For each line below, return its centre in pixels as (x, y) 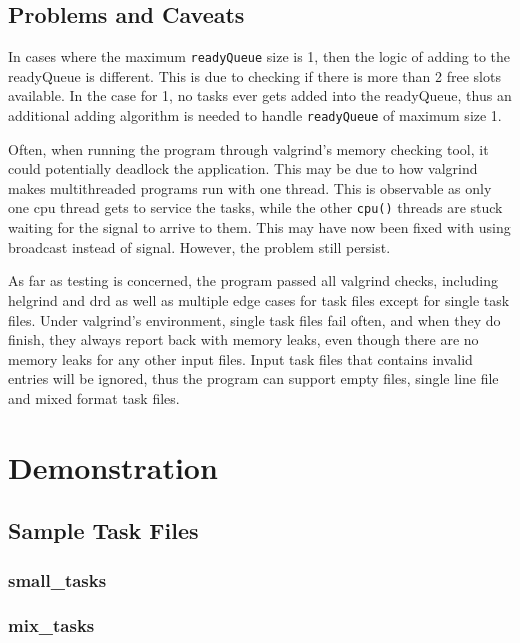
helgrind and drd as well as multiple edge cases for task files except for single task (259, 299)
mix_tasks (51, 625)
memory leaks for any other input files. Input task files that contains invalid (240, 358)
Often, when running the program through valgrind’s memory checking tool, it (248, 148)
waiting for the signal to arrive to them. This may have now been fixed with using (259, 227)
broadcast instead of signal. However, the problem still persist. (199, 246)
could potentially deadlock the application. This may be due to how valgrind (243, 168)
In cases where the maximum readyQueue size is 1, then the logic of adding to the (259, 56)
